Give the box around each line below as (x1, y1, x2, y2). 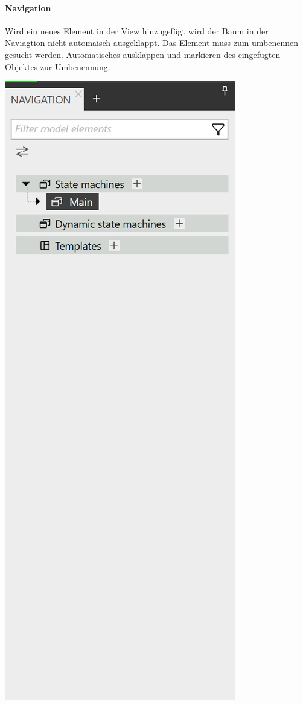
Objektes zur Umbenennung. (5, 60, 110, 73)
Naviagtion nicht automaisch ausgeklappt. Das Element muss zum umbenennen (5, 36, 299, 49)
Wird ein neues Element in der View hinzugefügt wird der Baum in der (5, 24, 269, 37)
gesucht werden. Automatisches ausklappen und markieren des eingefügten (5, 48, 281, 60)
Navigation (5, 1, 51, 14)
